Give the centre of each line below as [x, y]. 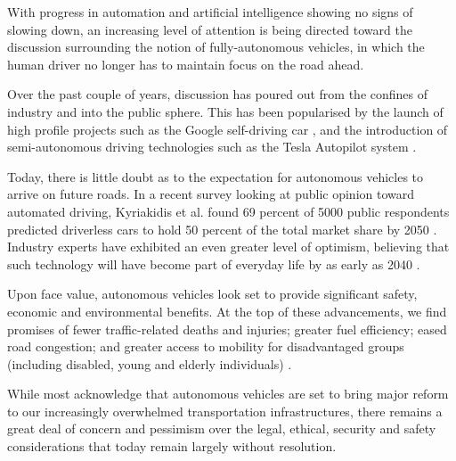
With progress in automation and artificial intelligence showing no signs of [210, 12]
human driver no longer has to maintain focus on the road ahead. [186, 64]
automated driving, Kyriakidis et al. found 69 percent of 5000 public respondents [228, 211]
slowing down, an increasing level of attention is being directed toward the [210, 29]
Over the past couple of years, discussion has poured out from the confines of [218, 94]
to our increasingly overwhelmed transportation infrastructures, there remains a [225, 411]
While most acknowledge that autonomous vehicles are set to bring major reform [228, 394]
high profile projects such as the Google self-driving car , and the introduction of [228, 129]
